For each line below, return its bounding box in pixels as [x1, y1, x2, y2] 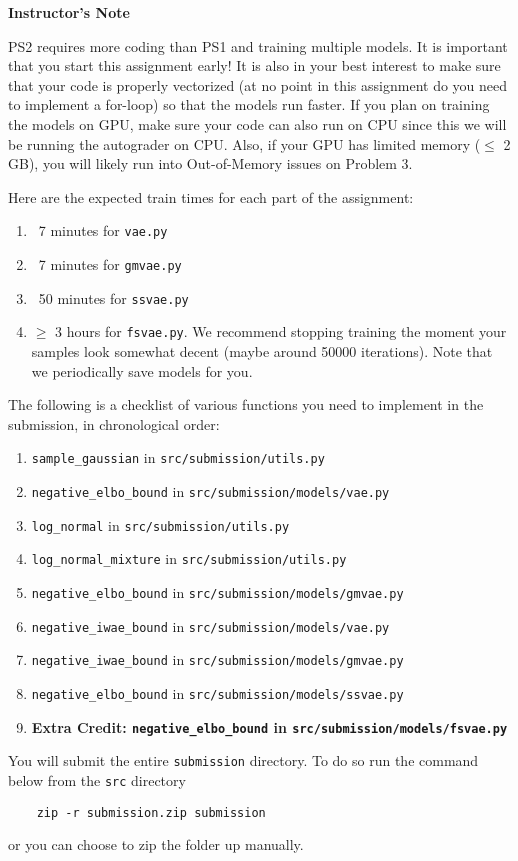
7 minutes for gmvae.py [38, 254, 182, 274]
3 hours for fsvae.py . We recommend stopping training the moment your [55, 321, 507, 342]
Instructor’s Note [8, 2, 130, 22]
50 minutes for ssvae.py [38, 287, 189, 308]
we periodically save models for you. [31, 360, 253, 381]
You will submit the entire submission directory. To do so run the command [8, 750, 479, 771]
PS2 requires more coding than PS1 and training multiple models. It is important [8, 35, 508, 56]
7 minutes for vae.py [38, 220, 168, 241]
